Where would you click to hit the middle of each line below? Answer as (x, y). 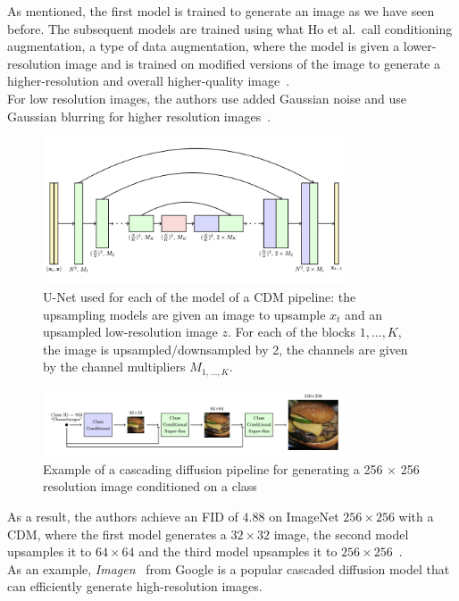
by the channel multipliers (114, 367)
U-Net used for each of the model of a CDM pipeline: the (200, 297)
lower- (420, 46)
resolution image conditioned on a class (150, 486)
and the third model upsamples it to (238, 551)
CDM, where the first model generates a (117, 534)
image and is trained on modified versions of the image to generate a (253, 63)
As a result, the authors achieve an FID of (123, 517)
